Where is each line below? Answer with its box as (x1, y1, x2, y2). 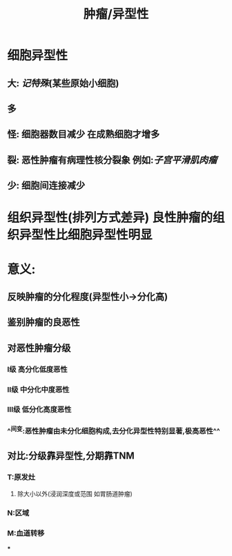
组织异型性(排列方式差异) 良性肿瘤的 (7, 210, 213, 226)
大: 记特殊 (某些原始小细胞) (7, 77, 119, 89)
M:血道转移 (7, 528, 45, 538)
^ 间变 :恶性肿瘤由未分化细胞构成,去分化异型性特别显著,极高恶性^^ (7, 425, 220, 436)
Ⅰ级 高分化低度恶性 (7, 364, 68, 374)
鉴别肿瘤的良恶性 (7, 317, 80, 328)
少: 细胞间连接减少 (7, 180, 85, 192)
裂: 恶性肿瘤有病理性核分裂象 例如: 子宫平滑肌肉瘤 (7, 154, 217, 166)
